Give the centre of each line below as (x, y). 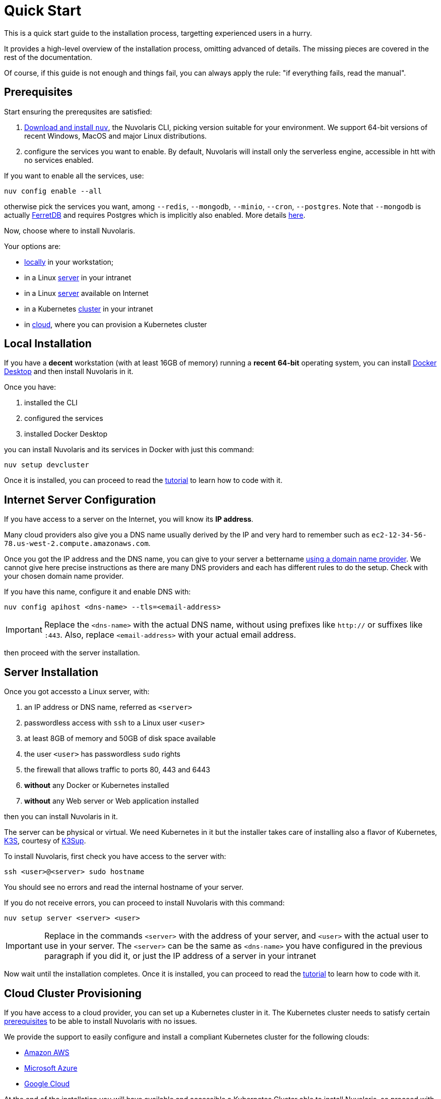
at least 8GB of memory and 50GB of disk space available (120, 739)
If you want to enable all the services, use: (74, 175)
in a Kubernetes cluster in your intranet (89, 309)
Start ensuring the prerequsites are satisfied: (78, 111)
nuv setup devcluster (47, 465)
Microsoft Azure (51, 1068)
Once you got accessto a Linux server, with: (77, 692)
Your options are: (33, 246)
